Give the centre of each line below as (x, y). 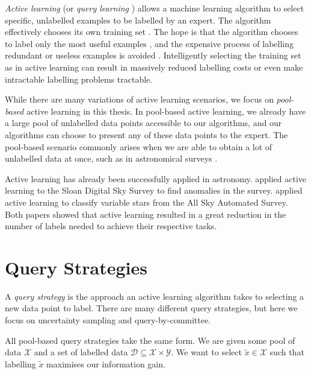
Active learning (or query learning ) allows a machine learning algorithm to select (155, 8)
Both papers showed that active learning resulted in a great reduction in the (146, 214)
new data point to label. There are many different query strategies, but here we (151, 308)
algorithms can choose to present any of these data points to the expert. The (146, 134)
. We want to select (206, 352)
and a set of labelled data (81, 352)
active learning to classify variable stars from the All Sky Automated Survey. (146, 202)
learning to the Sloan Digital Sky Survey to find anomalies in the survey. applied (154, 190)
